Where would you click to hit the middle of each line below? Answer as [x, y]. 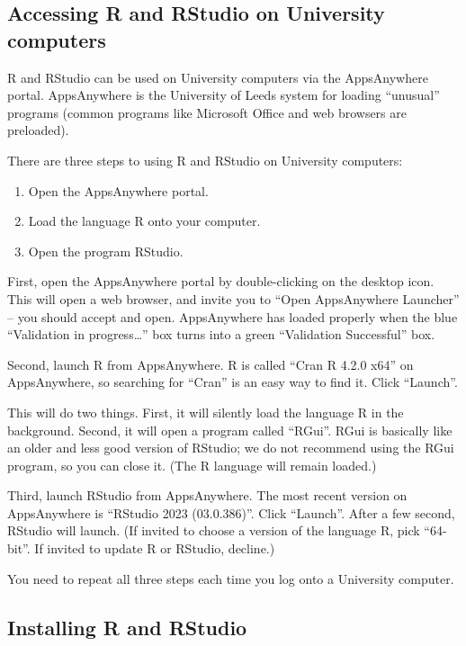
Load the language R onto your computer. [144, 221]
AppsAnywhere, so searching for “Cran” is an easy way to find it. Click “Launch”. [233, 382]
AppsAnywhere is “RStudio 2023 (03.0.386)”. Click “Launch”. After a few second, [231, 512]
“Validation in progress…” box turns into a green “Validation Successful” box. [221, 334]
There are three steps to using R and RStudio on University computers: [205, 160]
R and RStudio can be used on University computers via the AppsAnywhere [218, 77]
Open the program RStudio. [106, 251]
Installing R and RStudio [127, 627]
